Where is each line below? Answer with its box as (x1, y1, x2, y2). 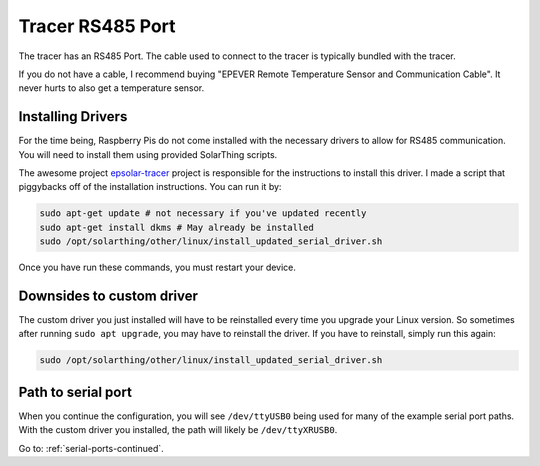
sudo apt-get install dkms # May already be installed (39, 221, 314, 233)
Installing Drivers (18, 108, 128, 125)
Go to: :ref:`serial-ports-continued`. (18, 442, 164, 454)
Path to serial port (18, 383, 132, 400)
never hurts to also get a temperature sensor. (18, 82, 205, 94)
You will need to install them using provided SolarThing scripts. (18, 148, 278, 160)
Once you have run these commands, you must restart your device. (18, 261, 297, 274)
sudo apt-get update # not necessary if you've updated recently (39, 208, 367, 219)
